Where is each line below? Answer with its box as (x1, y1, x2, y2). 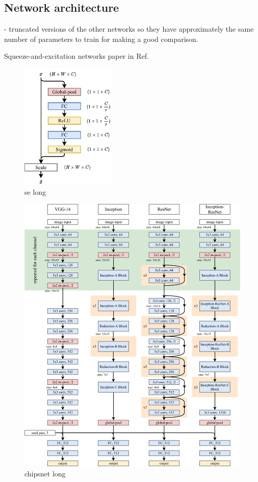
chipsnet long (24, 468, 66, 479)
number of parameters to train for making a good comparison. (4, 33, 198, 44)
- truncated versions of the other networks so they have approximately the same (4, 24, 254, 34)
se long (24, 186, 46, 197)
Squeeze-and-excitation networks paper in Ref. (4, 51, 149, 61)
